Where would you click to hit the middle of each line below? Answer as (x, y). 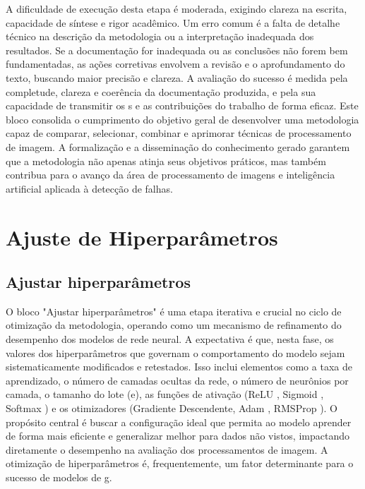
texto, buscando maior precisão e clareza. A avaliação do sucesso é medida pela (177, 77)
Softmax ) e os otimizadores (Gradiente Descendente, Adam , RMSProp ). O (172, 408)
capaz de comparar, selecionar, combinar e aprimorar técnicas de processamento (179, 133)
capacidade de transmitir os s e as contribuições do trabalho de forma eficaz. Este (182, 105)
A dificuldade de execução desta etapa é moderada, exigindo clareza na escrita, (176, 8)
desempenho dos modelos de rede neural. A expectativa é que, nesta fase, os (170, 339)
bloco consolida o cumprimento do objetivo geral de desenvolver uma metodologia (182, 119)
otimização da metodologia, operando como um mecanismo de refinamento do (174, 325)
